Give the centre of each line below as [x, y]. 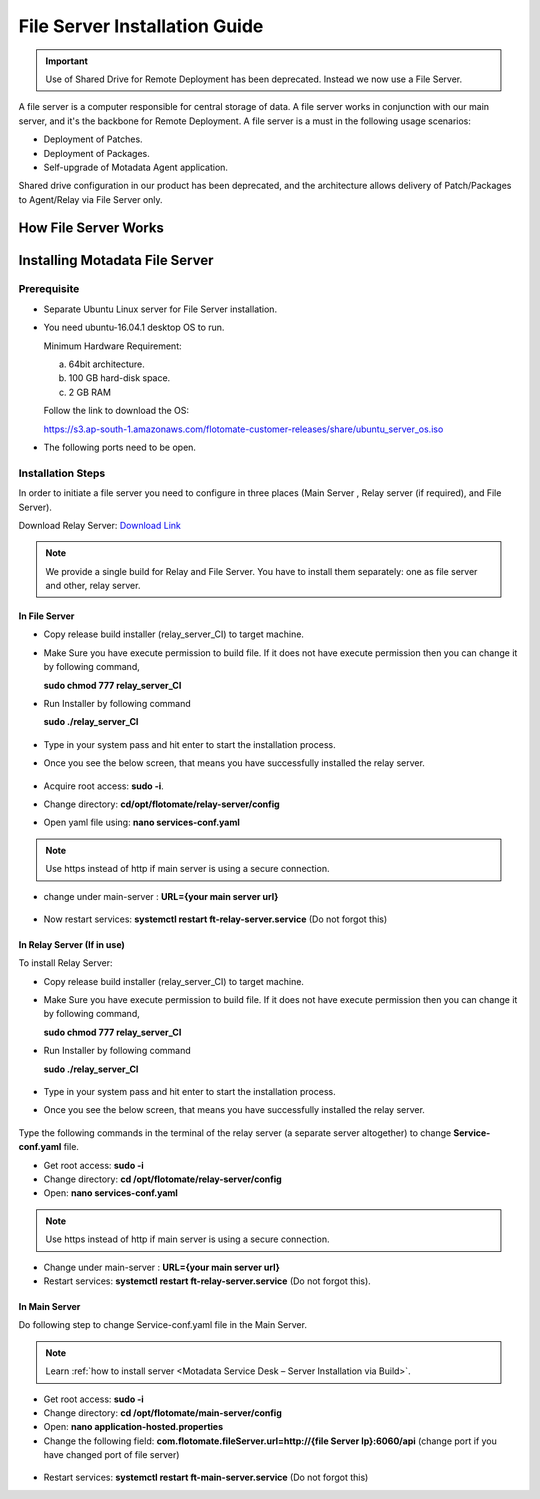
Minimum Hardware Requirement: [112, 346]
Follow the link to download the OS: [116, 411]
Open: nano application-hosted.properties [133, 1427]
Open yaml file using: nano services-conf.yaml [141, 822]
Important [67, 61]
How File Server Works [91, 228]
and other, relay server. [93, 586]
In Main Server [49, 1306]
